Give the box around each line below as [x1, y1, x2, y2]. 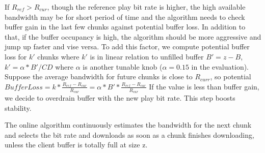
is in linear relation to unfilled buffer [90, 51, 204, 62]
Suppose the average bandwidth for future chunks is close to [5, 71, 193, 82]
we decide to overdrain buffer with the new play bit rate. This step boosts [5, 92, 235, 103]
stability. [5, 102, 32, 113]
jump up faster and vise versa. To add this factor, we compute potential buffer [5, 41, 250, 52]
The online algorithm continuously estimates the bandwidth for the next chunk [5, 119, 252, 130]
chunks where [37, 51, 79, 62]
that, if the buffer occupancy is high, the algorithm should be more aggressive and [5, 31, 261, 42]
